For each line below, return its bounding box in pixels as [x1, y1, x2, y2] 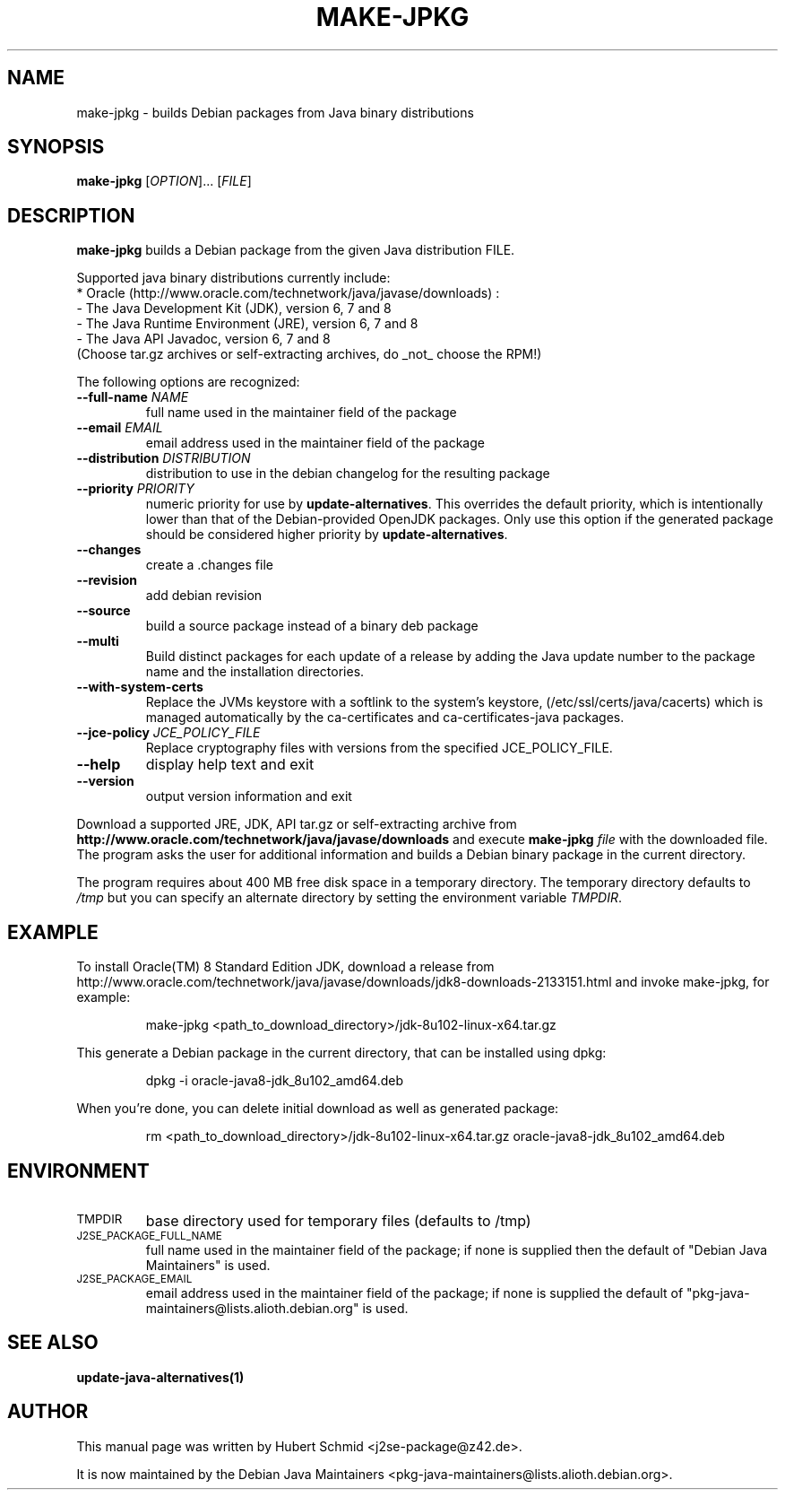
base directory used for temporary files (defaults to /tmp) [145, 1211, 531, 1230]
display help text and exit [145, 755, 315, 774]
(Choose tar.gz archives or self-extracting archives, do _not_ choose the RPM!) [76, 346, 542, 362]
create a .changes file [145, 557, 273, 573]
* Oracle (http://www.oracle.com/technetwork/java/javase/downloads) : [76, 285, 500, 301]
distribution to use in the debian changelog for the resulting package [145, 466, 550, 482]
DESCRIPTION [7, 204, 135, 227]
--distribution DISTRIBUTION [76, 450, 251, 466]
